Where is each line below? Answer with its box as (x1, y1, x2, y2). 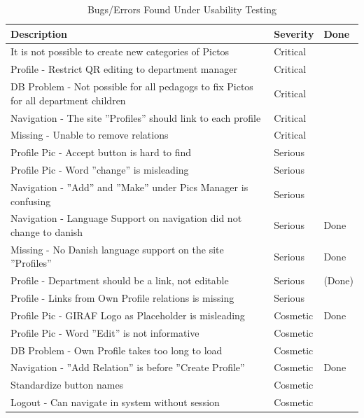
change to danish (10, 224, 83, 239)
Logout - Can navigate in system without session (10, 395, 220, 410)
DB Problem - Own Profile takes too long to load (10, 342, 223, 357)
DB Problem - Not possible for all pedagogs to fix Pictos (10, 79, 253, 94)
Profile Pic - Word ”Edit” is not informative (10, 325, 199, 340)
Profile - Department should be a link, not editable (10, 273, 229, 288)
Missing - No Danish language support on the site (10, 242, 224, 256)
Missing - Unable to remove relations (10, 127, 169, 142)
